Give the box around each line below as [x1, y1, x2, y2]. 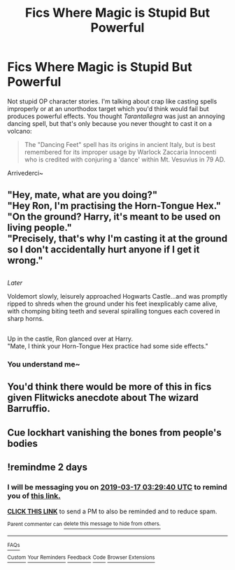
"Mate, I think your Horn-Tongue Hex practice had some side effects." [7, 342, 208, 350]
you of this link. [7, 491, 61, 501]
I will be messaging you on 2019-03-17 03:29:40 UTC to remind [7, 483, 227, 492]
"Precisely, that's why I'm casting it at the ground [7, 233, 228, 245]
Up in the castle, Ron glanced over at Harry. [7, 334, 134, 343]
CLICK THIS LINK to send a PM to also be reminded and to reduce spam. [7, 507, 218, 515]
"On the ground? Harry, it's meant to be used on [7, 211, 221, 223]
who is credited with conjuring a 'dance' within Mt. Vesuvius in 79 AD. [24, 155, 226, 164]
